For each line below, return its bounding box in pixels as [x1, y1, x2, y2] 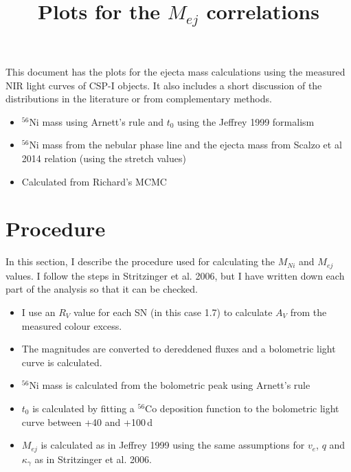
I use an [21, 305, 56, 319]
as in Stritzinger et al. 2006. [34, 451, 152, 466]
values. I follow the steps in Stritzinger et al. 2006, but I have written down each [5, 268, 345, 282]
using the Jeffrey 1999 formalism [177, 114, 315, 128]
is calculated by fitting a [32, 401, 135, 415]
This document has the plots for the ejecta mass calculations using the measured [5, 65, 346, 79]
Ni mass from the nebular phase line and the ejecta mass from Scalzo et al [29, 137, 342, 152]
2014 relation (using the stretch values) [21, 151, 186, 166]
